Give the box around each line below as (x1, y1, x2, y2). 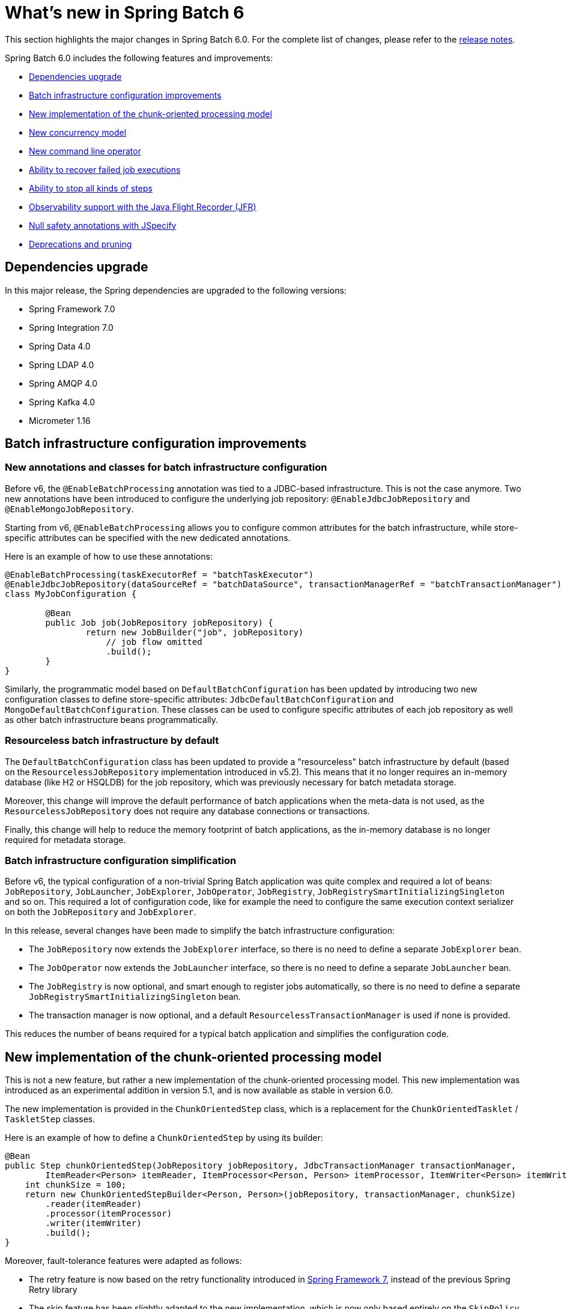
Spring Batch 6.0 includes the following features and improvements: (5, 52, 273, 63)
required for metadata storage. (5, 834, 126, 845)
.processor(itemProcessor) (45, 1209, 172, 1219)
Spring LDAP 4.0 (29, 359, 94, 370)
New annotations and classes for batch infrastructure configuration (5, 461, 327, 474)
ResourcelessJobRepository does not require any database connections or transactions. (5, 805, 370, 816)
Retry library (29, 1284, 77, 1295)
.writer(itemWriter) (45, 1218, 142, 1229)
